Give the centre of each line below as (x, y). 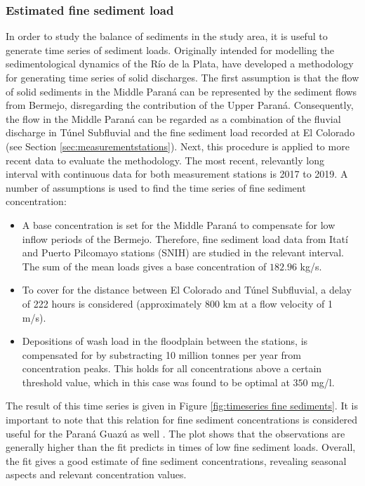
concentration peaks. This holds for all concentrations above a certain (172, 368)
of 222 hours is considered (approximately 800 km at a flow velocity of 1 (177, 303)
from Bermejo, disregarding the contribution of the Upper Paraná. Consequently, (180, 105)
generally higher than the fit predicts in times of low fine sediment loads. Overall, (181, 447)
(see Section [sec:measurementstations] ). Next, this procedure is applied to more (178, 146)
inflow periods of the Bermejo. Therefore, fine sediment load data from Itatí (185, 238)
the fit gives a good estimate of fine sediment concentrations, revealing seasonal (176, 460)
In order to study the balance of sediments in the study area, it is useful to (167, 36)
